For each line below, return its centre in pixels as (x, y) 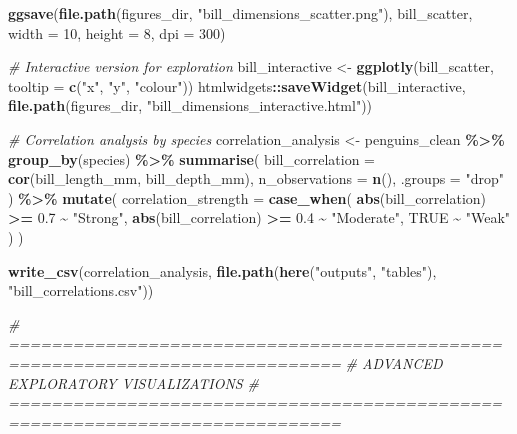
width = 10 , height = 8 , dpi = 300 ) (117, 32)
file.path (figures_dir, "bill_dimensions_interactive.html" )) (190, 105)
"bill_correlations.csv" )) (81, 290)
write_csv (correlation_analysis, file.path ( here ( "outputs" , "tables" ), (222, 270)
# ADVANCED (394, 362)
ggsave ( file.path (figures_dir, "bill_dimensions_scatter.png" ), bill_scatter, (240, 13)
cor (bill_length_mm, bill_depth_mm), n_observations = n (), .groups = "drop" (256, 178)
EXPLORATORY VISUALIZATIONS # (133, 382)
